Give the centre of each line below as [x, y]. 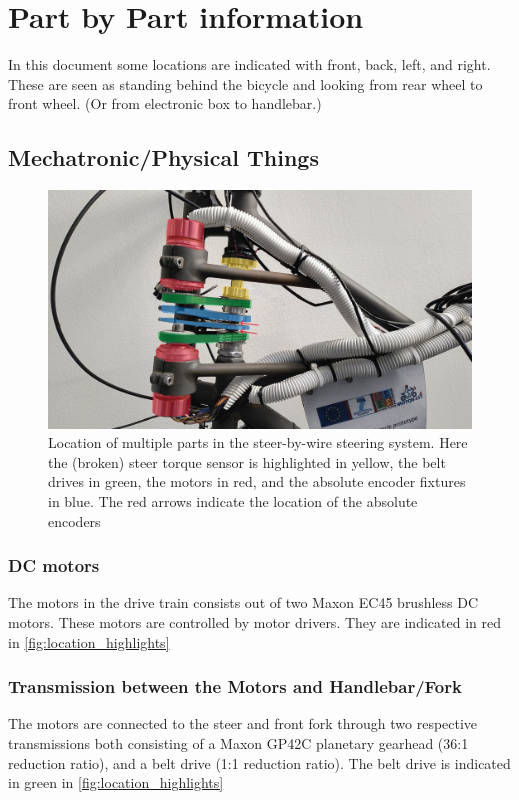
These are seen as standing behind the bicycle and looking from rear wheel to [245, 83]
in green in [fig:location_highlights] [116, 782]
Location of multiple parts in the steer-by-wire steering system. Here [258, 442]
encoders [74, 520]
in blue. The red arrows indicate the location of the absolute [233, 500]
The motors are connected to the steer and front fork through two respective [243, 723]
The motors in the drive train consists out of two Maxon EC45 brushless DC [243, 602]
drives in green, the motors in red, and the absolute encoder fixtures [257, 481]
